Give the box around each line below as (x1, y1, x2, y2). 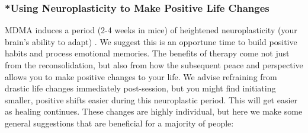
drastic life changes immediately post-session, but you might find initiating (5, 82, 276, 94)
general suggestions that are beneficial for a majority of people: (5, 116, 234, 129)
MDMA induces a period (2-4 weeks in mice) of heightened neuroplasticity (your (5, 24, 297, 36)
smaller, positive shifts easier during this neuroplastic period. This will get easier (5, 93, 298, 106)
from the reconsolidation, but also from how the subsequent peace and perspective (5, 59, 303, 71)
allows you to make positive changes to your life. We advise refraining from (5, 70, 277, 83)
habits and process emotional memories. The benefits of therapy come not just (5, 47, 290, 59)
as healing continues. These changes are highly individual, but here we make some (5, 105, 303, 118)
